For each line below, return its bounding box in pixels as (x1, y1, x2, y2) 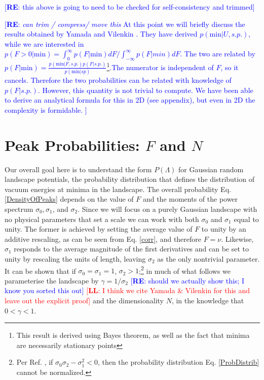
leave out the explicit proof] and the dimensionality (5, 295, 164, 306)
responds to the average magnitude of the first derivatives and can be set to (14, 243, 249, 254)
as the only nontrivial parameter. (157, 253, 260, 264)
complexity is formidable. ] (5, 104, 87, 115)
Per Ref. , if (16, 357, 53, 367)
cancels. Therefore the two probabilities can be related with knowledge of (5, 75, 232, 85)
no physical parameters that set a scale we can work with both (5, 213, 199, 224)
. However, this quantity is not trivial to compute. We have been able (37, 84, 253, 95)
